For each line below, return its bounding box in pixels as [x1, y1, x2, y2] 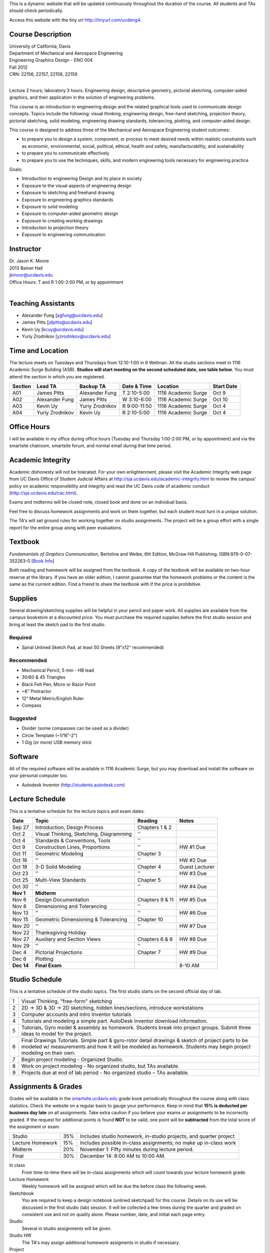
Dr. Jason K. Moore [9, 258, 49, 264]
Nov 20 [12, 922, 30, 929]
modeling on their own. [21, 1049, 76, 1056]
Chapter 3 [137, 850, 161, 857]
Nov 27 [12, 935, 29, 942]
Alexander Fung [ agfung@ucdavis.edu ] [21, 312, 103, 318]
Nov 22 [12, 929, 30, 936]
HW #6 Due [179, 909, 207, 916]
